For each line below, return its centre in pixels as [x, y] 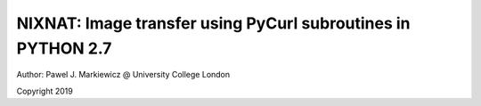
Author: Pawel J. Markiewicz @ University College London [123, 75]
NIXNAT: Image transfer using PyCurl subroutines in [213, 23]
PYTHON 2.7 [64, 48]
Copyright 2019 [45, 91]
